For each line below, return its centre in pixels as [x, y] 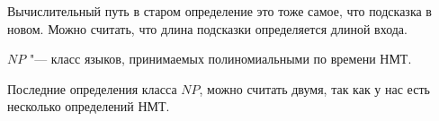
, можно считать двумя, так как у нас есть [314, 88]
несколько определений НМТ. [89, 106]
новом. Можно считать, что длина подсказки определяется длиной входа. [207, 28]
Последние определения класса [92, 88]
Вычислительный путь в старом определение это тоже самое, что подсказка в [219, 11]
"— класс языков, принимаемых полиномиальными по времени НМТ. [220, 59]
